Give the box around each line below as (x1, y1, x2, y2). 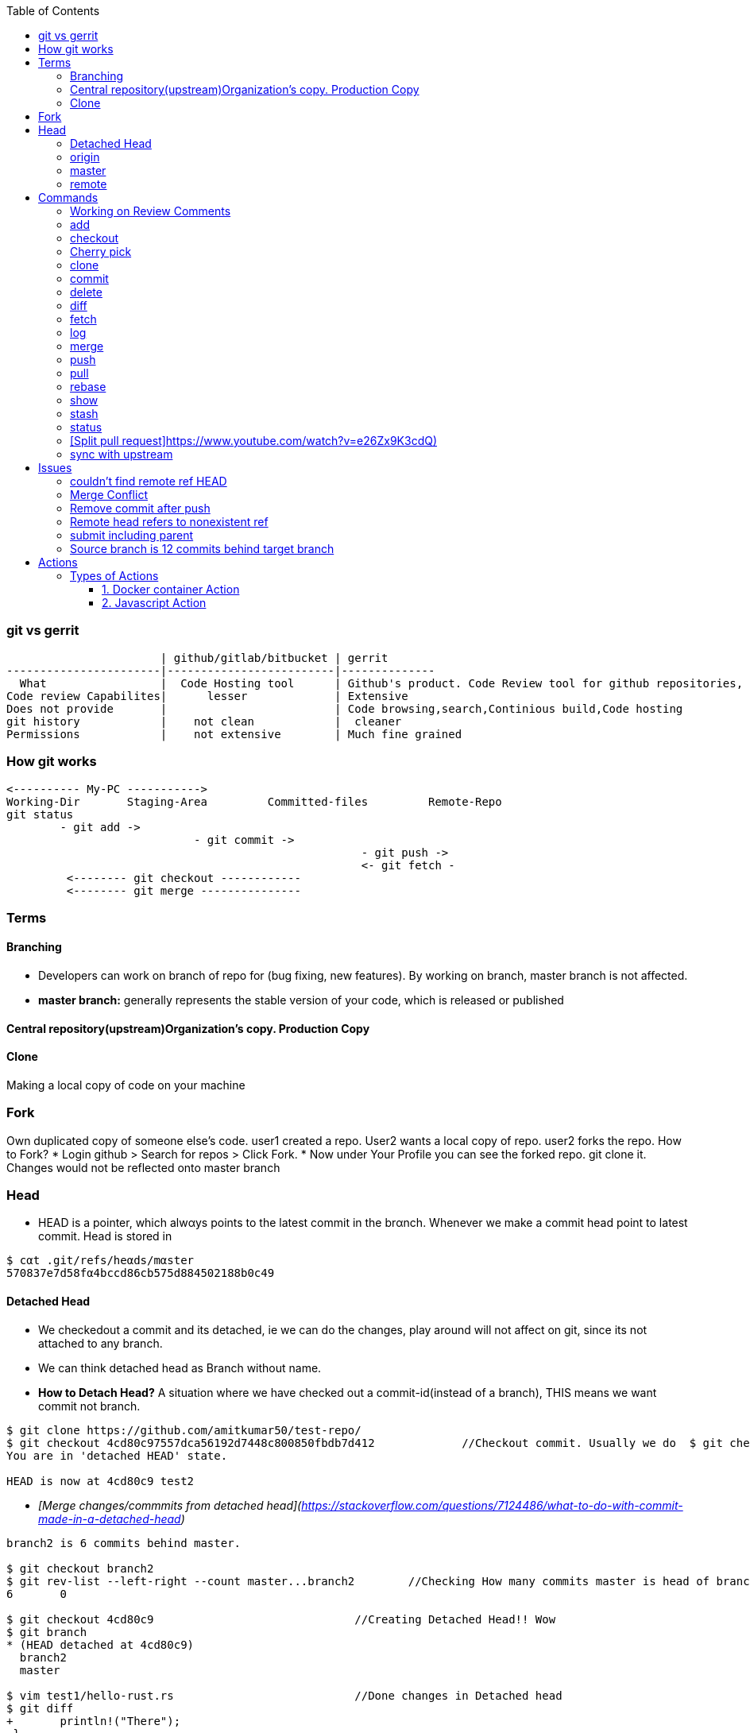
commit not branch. (38, 1398, 141, 1413)
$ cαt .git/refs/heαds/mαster (6, 1254, 195, 1267)
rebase (70, 380, 106, 393)
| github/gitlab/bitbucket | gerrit (160, 651, 389, 664)
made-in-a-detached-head (38, 1511, 181, 1526)
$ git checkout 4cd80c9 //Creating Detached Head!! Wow (6, 1612, 556, 1626)
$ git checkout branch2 (6, 1561, 154, 1575)
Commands (38, 191, 99, 204)
